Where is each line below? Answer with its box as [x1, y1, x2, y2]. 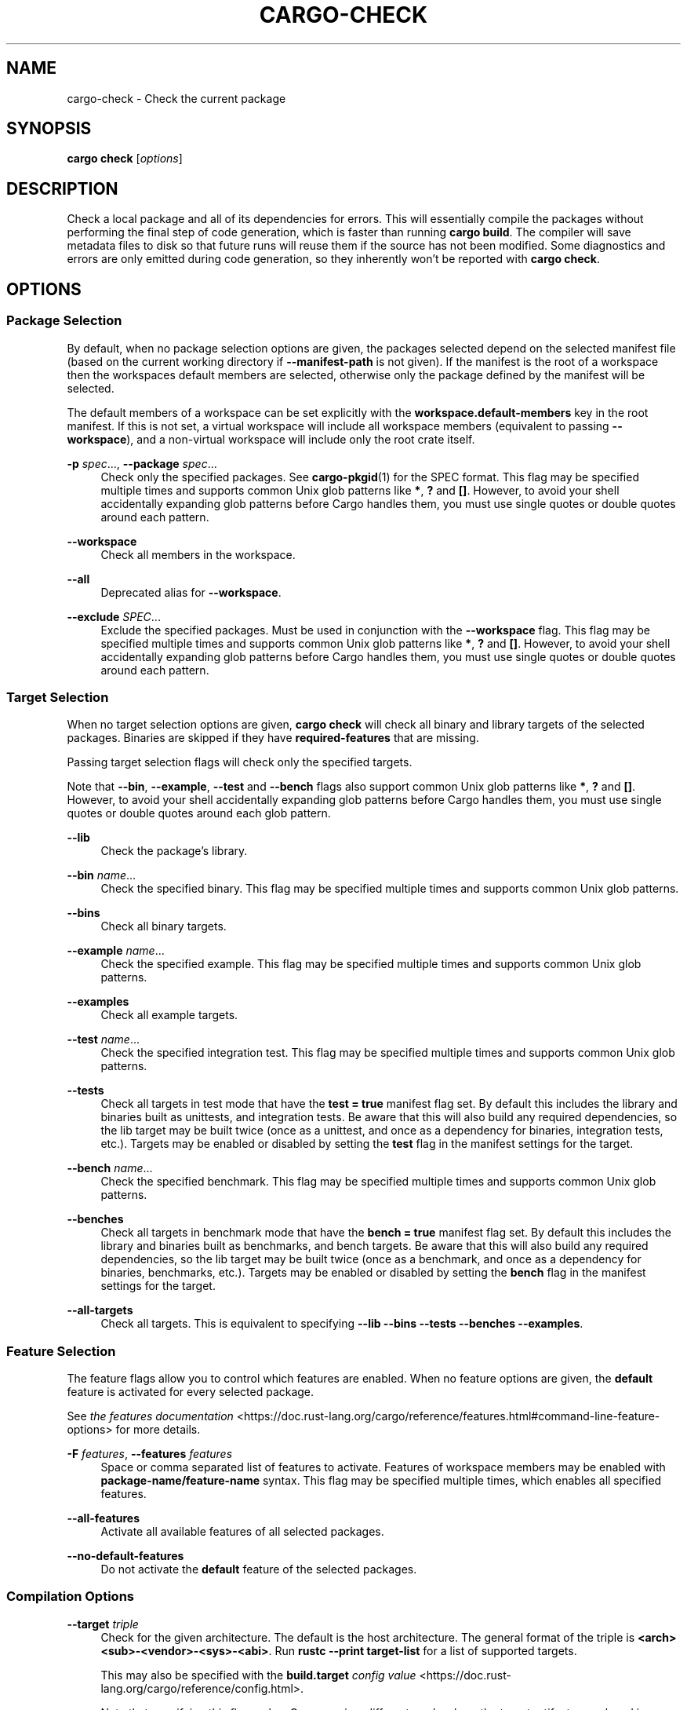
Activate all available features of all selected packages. [100, 1525, 384, 1538]
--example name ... [67, 944, 165, 958]
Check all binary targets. [100, 919, 227, 934]
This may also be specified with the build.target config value [100, 1668, 416, 1682]
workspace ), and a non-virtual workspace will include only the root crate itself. [67, 432, 475, 446]
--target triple [67, 1617, 139, 1631]
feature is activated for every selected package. [67, 1385, 314, 1398]
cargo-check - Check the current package [67, 91, 286, 105]
